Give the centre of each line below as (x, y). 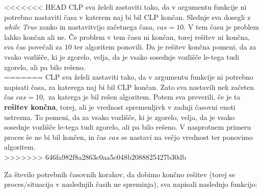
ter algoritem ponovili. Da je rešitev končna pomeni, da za (165, 47)
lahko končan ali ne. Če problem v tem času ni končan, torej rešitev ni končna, (127, 37)
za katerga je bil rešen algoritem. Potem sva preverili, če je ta (144, 97)
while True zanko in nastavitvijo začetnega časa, (79, 27)
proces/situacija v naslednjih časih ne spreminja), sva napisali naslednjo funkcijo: (131, 184)
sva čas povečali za (33, 47)
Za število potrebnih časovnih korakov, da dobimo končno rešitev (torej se (120, 174)
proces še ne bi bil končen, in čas (55, 137)
